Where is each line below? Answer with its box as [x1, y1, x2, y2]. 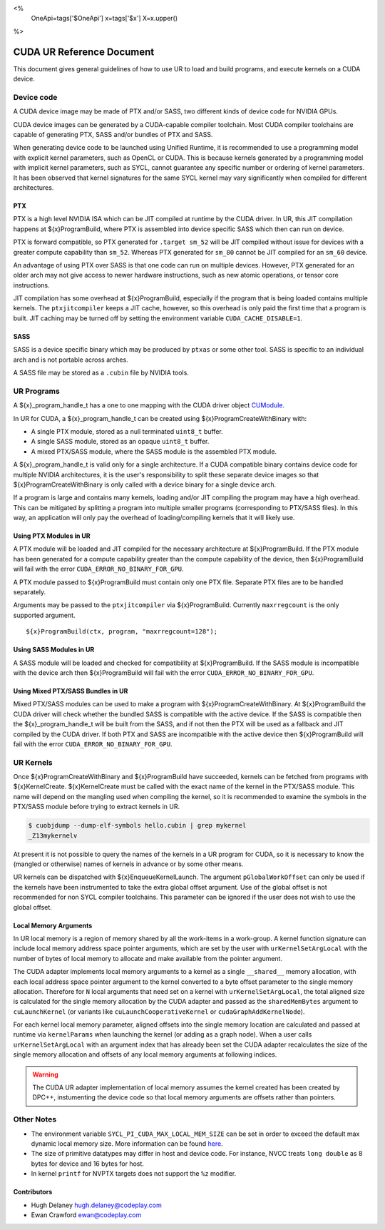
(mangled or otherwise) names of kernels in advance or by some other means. [13, 860, 244, 868]
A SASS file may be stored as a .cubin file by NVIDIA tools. [13, 368, 189, 377]
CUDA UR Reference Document [13, 46, 155, 58]
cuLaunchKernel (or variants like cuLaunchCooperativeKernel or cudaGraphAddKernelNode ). [13, 1007, 305, 1016]
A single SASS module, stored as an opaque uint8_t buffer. [31, 437, 210, 446]
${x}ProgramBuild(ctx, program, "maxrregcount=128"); [26, 628, 217, 636]
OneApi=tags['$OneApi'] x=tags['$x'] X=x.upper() [31, 14, 178, 23]
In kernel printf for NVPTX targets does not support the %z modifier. [31, 1169, 237, 1178]
